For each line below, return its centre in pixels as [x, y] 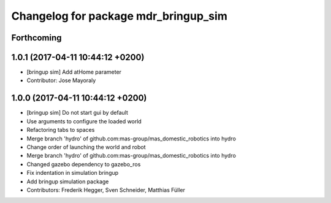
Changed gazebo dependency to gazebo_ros [84, 164]
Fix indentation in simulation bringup [73, 173]
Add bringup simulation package [68, 182]
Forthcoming [36, 38]
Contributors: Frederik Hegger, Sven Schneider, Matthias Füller [106, 190]
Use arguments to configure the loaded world [84, 121]
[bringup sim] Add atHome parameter [74, 72]
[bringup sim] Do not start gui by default [78, 113]
